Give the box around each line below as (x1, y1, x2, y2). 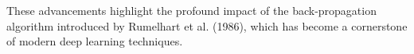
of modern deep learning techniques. (6, 33, 183, 49)
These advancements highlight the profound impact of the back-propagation (6, 2, 377, 18)
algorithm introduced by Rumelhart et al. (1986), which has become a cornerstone (6, 17, 408, 34)
